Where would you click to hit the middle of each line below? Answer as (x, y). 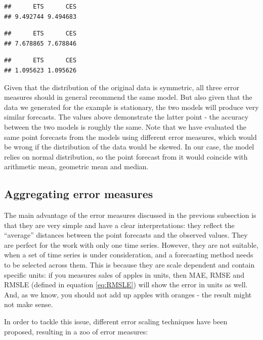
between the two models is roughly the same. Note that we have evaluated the (125, 126)
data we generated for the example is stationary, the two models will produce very (131, 107)
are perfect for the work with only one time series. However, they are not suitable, (131, 244)
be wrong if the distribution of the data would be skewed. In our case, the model (129, 147)
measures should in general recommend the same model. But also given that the (128, 97)
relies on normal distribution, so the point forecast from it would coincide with (126, 156)
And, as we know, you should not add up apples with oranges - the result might (128, 294)
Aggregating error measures (79, 194)
